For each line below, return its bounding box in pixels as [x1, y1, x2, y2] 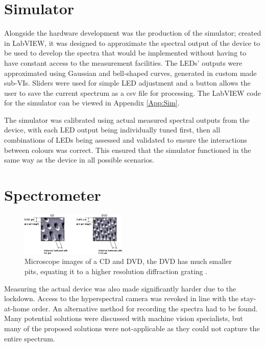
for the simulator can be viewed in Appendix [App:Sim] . [4, 97, 180, 108]
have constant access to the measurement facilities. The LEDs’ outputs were [4, 57, 243, 68]
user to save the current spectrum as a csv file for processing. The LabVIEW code [4, 87, 261, 98]
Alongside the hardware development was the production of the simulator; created [4, 28, 261, 38]
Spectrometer [4, 184, 101, 205]
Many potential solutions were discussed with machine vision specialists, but [4, 313, 243, 324]
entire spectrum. [4, 333, 55, 343]
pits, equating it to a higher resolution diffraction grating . [25, 265, 208, 276]
